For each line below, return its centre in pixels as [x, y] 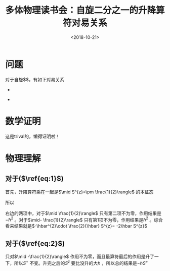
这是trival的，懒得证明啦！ [33, 136]
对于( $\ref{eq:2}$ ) [35, 243]
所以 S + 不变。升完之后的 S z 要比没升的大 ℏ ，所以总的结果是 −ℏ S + [81, 263]
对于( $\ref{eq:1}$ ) [35, 179]
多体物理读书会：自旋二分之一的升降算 [85, 10]
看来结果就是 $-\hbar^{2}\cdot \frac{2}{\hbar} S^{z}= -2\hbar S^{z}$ [76, 226]
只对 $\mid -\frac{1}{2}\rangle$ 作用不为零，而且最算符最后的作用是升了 [80, 257]
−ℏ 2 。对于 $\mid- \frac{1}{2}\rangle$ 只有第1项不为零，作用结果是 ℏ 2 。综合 [84, 219]
